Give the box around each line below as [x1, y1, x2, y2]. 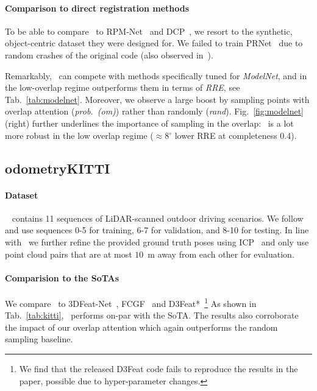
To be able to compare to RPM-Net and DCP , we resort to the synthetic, [5, 24, 293, 37]
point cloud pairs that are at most [5, 247, 132, 260]
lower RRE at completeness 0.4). [174, 129, 297, 141]
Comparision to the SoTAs [5, 271, 119, 284]
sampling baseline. [5, 333, 73, 345]
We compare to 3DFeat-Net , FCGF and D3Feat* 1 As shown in [5, 295, 257, 309]
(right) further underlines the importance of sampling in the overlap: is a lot [5, 116, 294, 129]
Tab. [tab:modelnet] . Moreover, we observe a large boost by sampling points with [5, 93, 310, 105]
